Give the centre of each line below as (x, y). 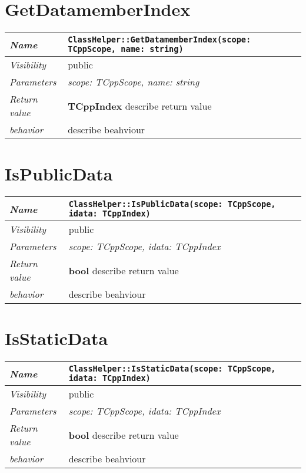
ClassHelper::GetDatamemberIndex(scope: (159, 40)
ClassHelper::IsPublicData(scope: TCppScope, (172, 204)
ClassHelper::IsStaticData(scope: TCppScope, (172, 369)
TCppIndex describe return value (140, 106)
